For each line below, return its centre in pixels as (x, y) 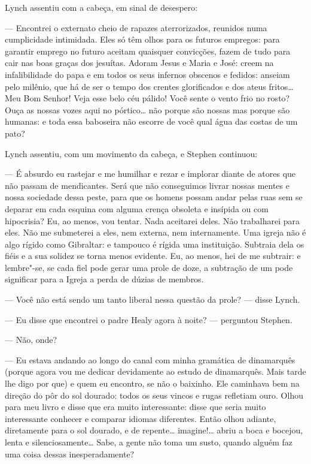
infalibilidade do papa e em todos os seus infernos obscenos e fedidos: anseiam (147, 74)
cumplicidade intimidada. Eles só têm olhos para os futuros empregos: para (142, 39)
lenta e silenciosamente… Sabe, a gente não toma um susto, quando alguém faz (149, 442)
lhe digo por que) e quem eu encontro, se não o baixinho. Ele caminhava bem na (152, 383)
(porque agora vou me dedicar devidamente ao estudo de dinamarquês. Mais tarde (155, 371)
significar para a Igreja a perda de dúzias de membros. (104, 279)
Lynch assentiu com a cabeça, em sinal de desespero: (101, 7)
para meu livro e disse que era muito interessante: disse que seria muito (135, 407)
